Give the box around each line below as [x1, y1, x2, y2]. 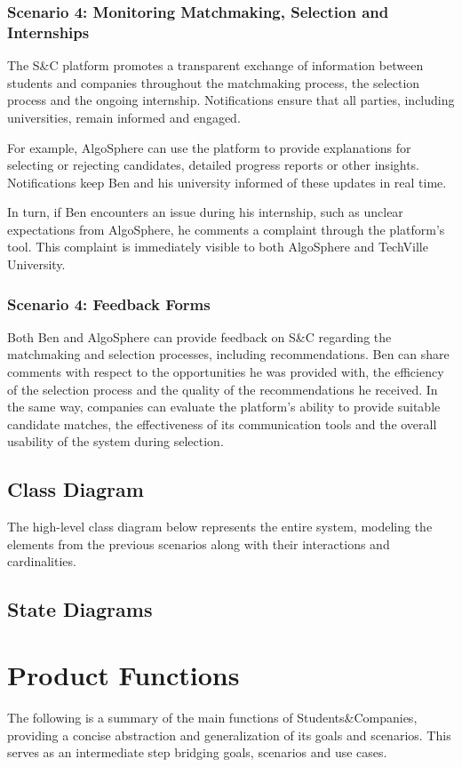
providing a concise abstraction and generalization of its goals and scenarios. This [7, 725, 451, 744]
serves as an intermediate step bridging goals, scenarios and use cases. [7, 743, 387, 762]
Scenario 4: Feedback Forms [7, 292, 211, 315]
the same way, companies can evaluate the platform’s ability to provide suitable [7, 397, 441, 416]
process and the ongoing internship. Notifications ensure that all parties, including [7, 91, 455, 109]
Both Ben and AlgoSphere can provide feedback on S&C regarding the [7, 327, 392, 346]
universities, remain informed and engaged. [7, 108, 241, 126]
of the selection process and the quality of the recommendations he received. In [7, 380, 438, 398]
